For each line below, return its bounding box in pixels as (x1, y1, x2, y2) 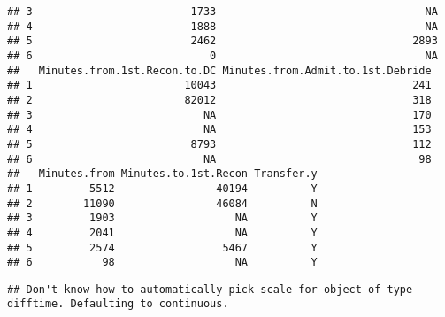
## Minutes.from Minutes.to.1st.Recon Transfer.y (7, 167, 318, 181)
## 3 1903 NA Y (7, 212, 318, 225)
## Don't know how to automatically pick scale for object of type (7, 282, 413, 296)
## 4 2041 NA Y (7, 226, 318, 239)
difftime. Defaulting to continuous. (7, 298, 229, 311)
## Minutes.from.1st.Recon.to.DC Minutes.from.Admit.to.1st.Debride (7, 64, 432, 77)
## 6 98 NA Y (7, 256, 318, 269)
